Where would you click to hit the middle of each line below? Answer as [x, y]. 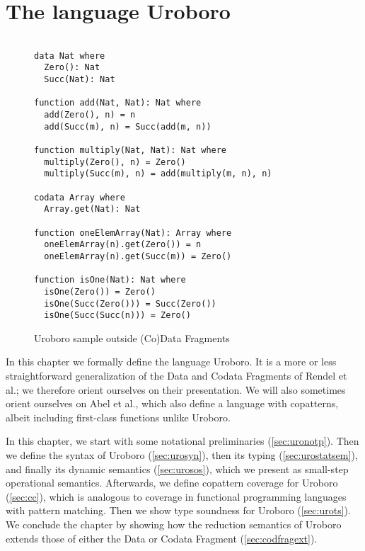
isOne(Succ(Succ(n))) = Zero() [117, 316]
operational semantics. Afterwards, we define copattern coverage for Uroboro [172, 483]
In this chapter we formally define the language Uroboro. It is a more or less [171, 362]
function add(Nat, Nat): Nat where [118, 103]
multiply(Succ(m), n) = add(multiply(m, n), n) [158, 174]
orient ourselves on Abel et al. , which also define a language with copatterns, [172, 403]
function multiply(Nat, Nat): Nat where [131, 150]
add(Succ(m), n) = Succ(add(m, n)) [128, 126]
